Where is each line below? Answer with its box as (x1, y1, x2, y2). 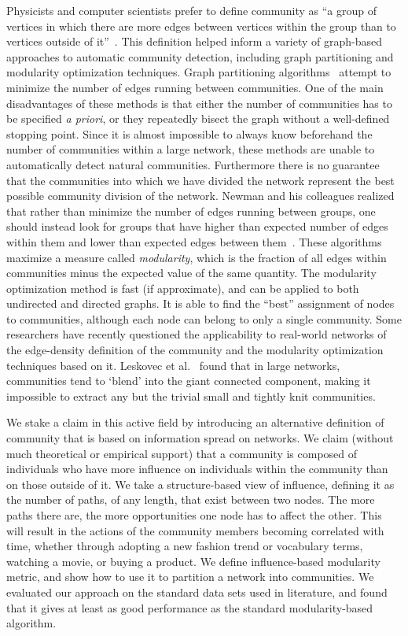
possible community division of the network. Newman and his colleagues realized (6, 187, 395, 204)
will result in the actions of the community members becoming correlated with (6, 522, 384, 538)
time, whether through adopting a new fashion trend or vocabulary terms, (6, 538, 363, 554)
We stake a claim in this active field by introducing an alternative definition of (6, 414, 384, 431)
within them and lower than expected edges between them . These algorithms (6, 233, 382, 250)
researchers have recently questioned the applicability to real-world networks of (6, 326, 387, 342)
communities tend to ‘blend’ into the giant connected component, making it (6, 372, 371, 389)
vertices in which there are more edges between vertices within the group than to (6, 17, 396, 34)
